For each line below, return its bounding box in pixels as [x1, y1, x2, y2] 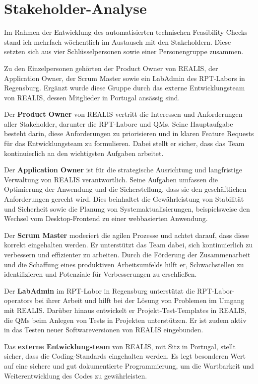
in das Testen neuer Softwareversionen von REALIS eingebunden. [4, 324, 203, 335]
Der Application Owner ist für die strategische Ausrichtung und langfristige [4, 164, 242, 175]
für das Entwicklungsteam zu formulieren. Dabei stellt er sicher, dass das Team [4, 138, 245, 149]
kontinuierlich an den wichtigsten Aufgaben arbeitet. [4, 148, 164, 158]
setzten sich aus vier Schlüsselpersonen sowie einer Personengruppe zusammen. [4, 46, 244, 57]
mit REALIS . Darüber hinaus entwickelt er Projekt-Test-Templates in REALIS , [4, 305, 247, 315]
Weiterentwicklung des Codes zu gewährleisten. [4, 370, 147, 381]
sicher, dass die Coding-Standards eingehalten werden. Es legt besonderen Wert [4, 351, 246, 361]
